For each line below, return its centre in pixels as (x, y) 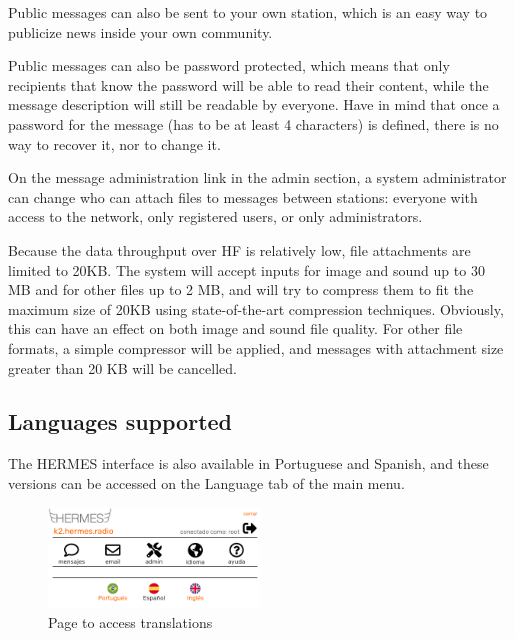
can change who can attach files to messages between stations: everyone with (243, 196)
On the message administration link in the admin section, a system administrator (257, 177)
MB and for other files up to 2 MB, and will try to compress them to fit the (241, 289)
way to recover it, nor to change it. (114, 143)
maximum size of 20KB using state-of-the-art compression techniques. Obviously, (256, 308)
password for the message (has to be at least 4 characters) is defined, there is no (253, 123)
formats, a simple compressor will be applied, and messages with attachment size (256, 347)
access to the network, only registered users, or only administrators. (215, 216)
